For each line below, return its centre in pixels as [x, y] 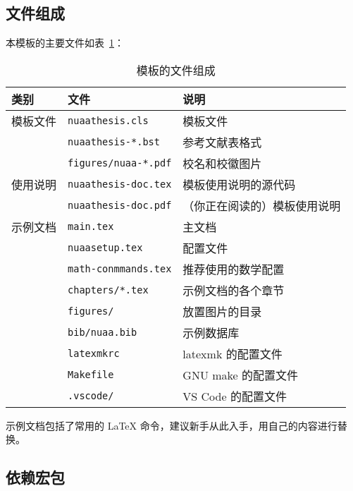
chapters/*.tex [108, 290]
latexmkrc [94, 353]
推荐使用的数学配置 [234, 269]
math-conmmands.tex [120, 268]
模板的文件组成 [176, 70]
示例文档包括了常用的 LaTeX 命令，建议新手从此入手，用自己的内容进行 [172, 425]
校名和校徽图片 [222, 163]
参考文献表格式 [222, 142]
